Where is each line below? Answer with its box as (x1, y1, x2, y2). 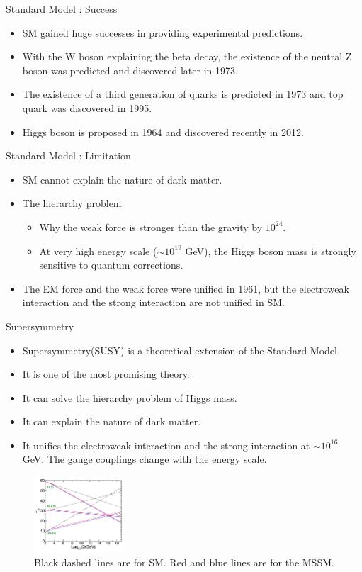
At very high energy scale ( (39, 243, 157, 258)
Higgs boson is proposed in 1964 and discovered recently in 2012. (22, 124, 304, 139)
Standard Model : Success (6, 1, 118, 16)
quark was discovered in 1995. (22, 100, 152, 115)
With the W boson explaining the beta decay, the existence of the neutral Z (22, 49, 352, 64)
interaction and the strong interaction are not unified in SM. (22, 295, 285, 310)
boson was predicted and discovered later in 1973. (22, 62, 238, 77)
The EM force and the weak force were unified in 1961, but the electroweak (22, 281, 349, 296)
